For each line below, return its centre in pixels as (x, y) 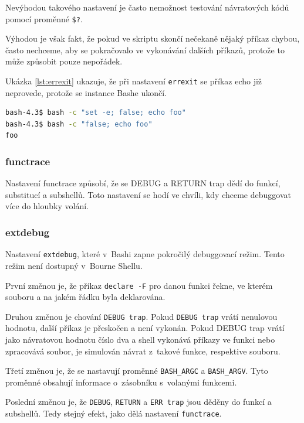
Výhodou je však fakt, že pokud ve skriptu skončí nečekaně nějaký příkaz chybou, (153, 38)
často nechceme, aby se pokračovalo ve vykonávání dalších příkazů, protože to (145, 50)
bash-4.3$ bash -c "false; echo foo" (79, 124)
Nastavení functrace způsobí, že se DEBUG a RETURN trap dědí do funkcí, (143, 183)
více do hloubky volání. (47, 206)
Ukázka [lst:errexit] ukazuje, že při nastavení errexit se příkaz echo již (134, 81)
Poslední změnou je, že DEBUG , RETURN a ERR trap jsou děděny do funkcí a (139, 402)
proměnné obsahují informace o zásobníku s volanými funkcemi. (121, 382)
